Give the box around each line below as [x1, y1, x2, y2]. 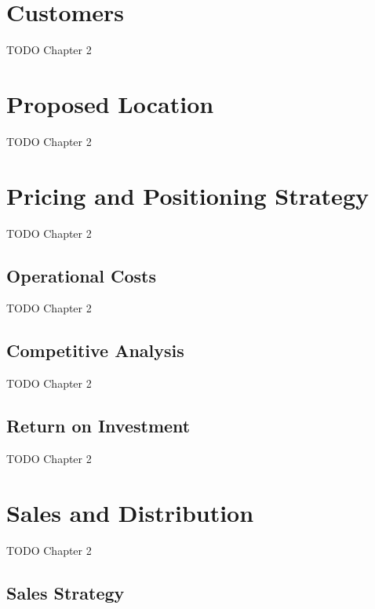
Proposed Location [6, 87, 214, 119]
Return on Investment [6, 414, 191, 438]
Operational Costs [6, 263, 157, 287]
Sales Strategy [6, 580, 125, 604]
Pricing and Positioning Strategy [6, 179, 369, 211]
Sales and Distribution [6, 496, 254, 528]
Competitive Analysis [6, 338, 184, 363]
